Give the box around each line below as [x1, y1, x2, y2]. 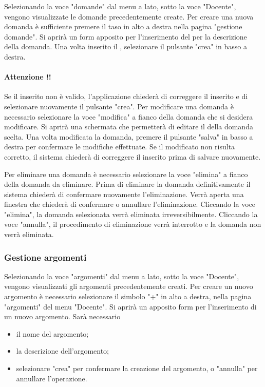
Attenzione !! [4, 71, 51, 82]
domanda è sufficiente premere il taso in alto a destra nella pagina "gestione [4, 21, 242, 32]
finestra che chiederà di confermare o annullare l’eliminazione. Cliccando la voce [4, 199, 256, 209]
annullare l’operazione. [16, 373, 87, 383]
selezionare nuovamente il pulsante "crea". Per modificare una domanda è [4, 101, 234, 111]
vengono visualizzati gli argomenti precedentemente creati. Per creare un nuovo [4, 281, 253, 292]
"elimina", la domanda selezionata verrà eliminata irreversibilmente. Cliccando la [4, 208, 258, 219]
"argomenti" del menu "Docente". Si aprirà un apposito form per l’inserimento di [4, 301, 257, 312]
